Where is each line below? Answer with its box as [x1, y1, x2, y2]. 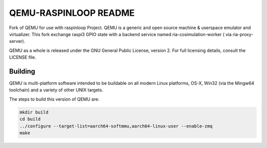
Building [9, 67, 36, 75]
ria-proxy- [232, 31, 254, 37]
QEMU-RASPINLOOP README [9, 7, 135, 18]
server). [9, 38, 26, 44]
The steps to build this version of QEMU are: [9, 96, 99, 102]
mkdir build [19, 109, 49, 115]
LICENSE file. [9, 54, 37, 60]
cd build [19, 116, 41, 122]
